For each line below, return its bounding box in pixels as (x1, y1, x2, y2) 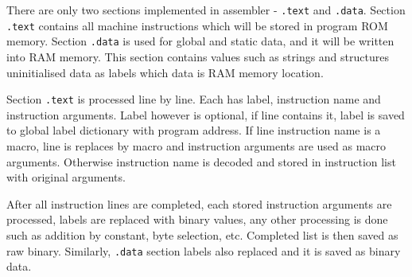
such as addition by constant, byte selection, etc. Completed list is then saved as (6, 226, 398, 243)
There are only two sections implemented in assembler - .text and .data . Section (6, 2, 406, 18)
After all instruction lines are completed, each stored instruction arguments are (6, 195, 392, 212)
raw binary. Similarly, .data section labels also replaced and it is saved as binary (6, 242, 401, 259)
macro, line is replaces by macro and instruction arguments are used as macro (6, 138, 387, 154)
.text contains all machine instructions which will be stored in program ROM (6, 17, 388, 33)
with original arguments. (6, 169, 126, 185)
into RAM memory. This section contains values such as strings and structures (6, 48, 389, 64)
